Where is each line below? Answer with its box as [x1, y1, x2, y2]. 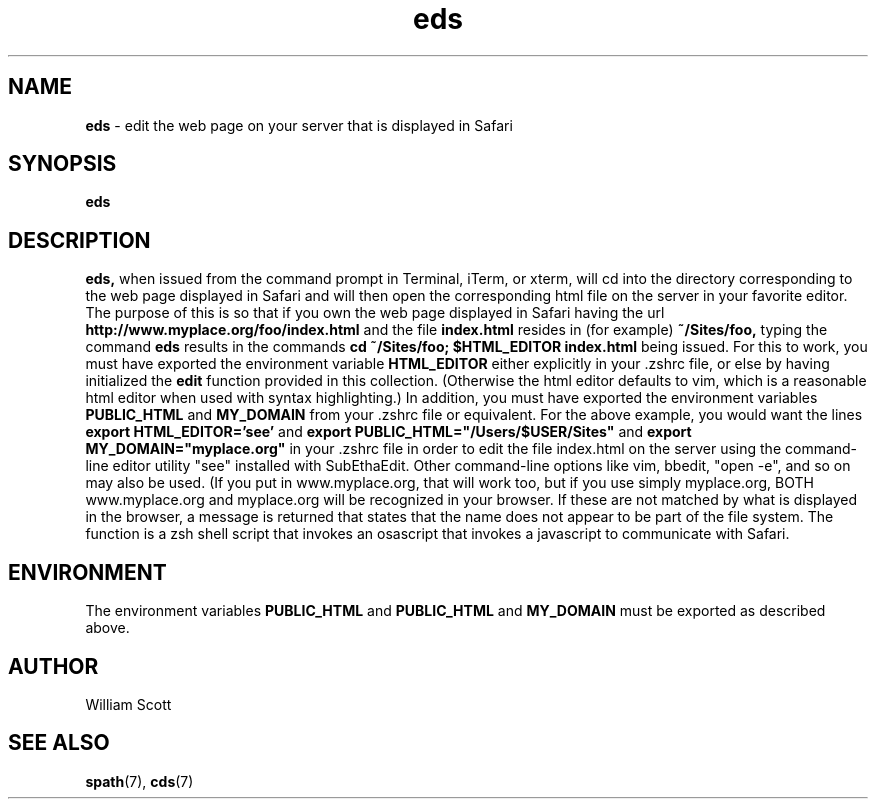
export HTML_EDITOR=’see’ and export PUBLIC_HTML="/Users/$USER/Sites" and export [85, 423, 692, 441]
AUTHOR [8, 653, 99, 679]
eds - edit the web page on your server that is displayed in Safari [85, 116, 513, 134]
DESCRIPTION [8, 227, 151, 253]
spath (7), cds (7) [85, 772, 194, 790]
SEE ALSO [8, 730, 110, 756]
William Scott [85, 695, 172, 713]
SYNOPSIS [8, 151, 117, 177]
